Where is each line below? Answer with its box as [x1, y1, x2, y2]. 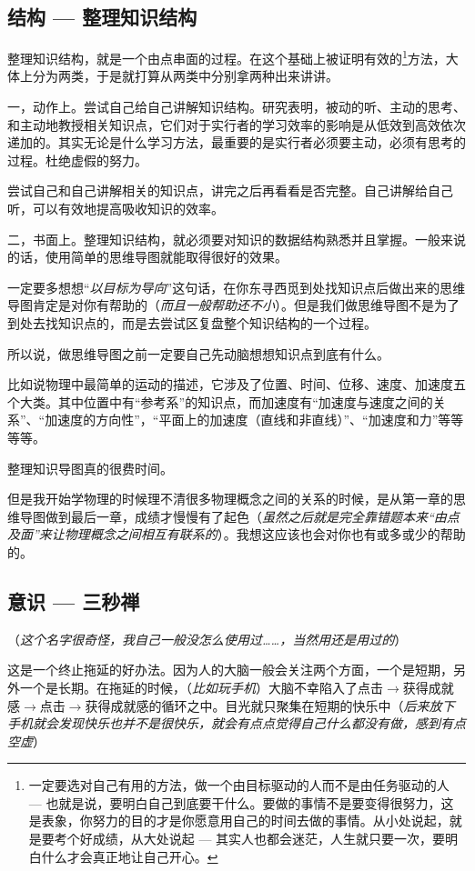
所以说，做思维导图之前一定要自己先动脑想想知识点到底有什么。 [7, 344, 389, 363]
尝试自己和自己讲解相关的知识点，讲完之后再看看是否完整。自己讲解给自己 [7, 181, 453, 200]
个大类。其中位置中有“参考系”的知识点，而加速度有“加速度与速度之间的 [7, 392, 433, 411]
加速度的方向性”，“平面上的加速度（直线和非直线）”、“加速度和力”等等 [45, 410, 464, 429]
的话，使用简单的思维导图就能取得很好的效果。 [7, 247, 288, 266]
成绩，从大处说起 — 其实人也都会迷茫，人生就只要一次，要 [92, 829, 446, 848]
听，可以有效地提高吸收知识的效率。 [7, 199, 224, 218]
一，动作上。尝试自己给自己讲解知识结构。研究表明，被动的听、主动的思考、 [7, 97, 466, 116]
